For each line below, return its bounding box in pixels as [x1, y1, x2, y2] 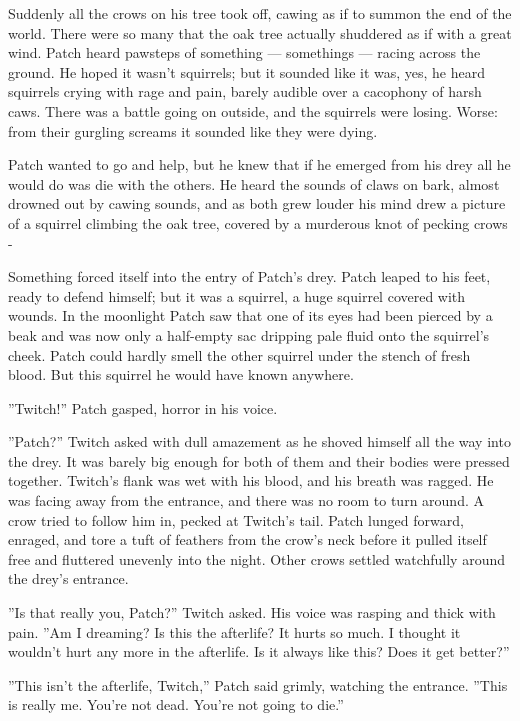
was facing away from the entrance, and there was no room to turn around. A [8, 490, 484, 511]
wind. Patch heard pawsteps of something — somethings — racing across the [8, 42, 481, 63]
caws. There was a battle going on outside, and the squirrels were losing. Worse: [8, 100, 498, 121]
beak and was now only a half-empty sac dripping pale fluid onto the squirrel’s [8, 324, 490, 345]
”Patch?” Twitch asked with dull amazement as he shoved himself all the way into [8, 431, 511, 452]
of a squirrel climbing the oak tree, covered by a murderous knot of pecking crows [8, 212, 508, 233]
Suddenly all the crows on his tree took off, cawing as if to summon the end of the [8, 3, 512, 23]
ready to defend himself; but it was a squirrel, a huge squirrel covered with [8, 285, 466, 306]
